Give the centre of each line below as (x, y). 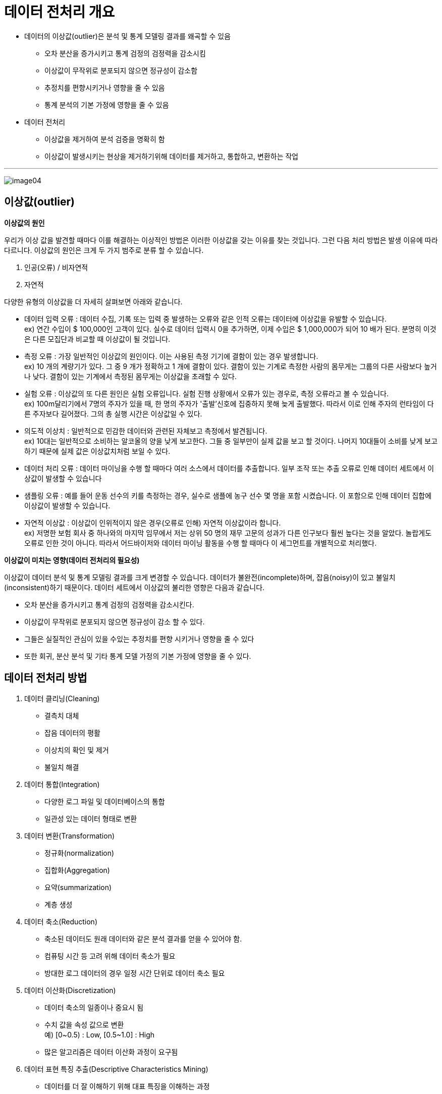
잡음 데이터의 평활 (72, 733)
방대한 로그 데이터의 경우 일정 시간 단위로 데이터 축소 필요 (135, 973)
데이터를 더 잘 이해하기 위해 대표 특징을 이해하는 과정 (127, 1086)
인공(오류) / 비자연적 (56, 267)
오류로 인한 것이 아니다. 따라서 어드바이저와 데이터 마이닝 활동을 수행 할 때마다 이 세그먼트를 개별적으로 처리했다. (201, 543)
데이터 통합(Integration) (62, 785)
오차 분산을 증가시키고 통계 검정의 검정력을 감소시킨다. (109, 604)
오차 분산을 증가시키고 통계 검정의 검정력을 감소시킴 (125, 53)
